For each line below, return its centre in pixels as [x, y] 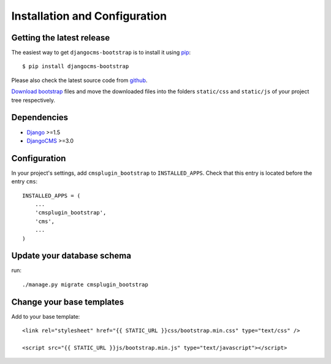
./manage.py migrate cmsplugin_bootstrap [85, 284]
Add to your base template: [46, 316]
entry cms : [25, 181]
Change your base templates [68, 302]
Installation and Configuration [89, 16]
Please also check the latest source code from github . [79, 80]
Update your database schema [71, 256]
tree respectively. [33, 100]
